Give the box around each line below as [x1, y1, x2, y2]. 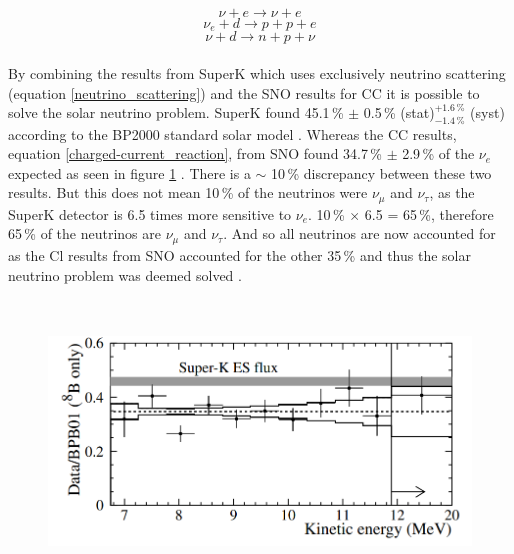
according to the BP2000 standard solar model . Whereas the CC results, [8, 123, 457, 144]
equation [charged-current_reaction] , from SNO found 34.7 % [8, 143, 382, 164]
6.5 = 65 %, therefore [364, 203, 494, 224]
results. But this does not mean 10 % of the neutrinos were [8, 182, 368, 203]
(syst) [470, 102, 505, 123]
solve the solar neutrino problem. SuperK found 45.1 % [8, 102, 344, 123]
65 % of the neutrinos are [8, 223, 161, 244]
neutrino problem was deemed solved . [8, 264, 242, 285]
